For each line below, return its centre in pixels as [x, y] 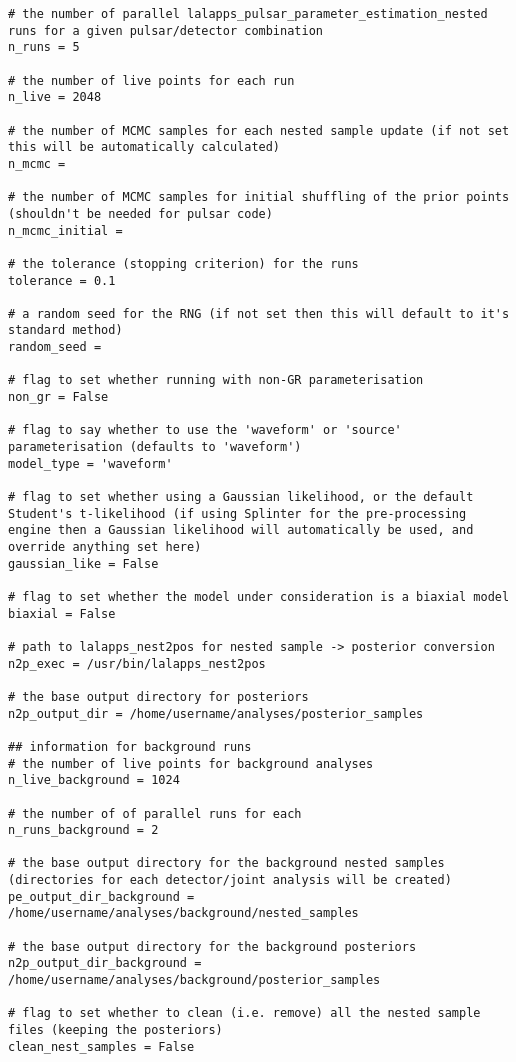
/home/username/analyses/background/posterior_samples [194, 980]
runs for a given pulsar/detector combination [165, 30]
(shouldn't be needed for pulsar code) [140, 213]
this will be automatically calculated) [144, 147]
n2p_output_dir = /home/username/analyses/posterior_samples [216, 713]
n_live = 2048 [55, 97]
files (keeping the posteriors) [115, 1030]
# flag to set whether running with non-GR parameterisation [216, 380]
